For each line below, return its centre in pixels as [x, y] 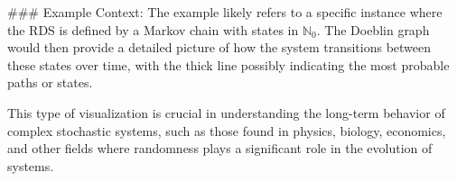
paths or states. [50, 82]
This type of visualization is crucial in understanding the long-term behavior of [226, 112]
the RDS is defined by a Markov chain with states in [153, 29]
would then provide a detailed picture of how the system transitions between [219, 47]
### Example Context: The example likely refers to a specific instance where [225, 12]
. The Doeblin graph [373, 29]
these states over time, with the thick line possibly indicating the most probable [228, 64]
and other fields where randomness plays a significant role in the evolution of [220, 148]
